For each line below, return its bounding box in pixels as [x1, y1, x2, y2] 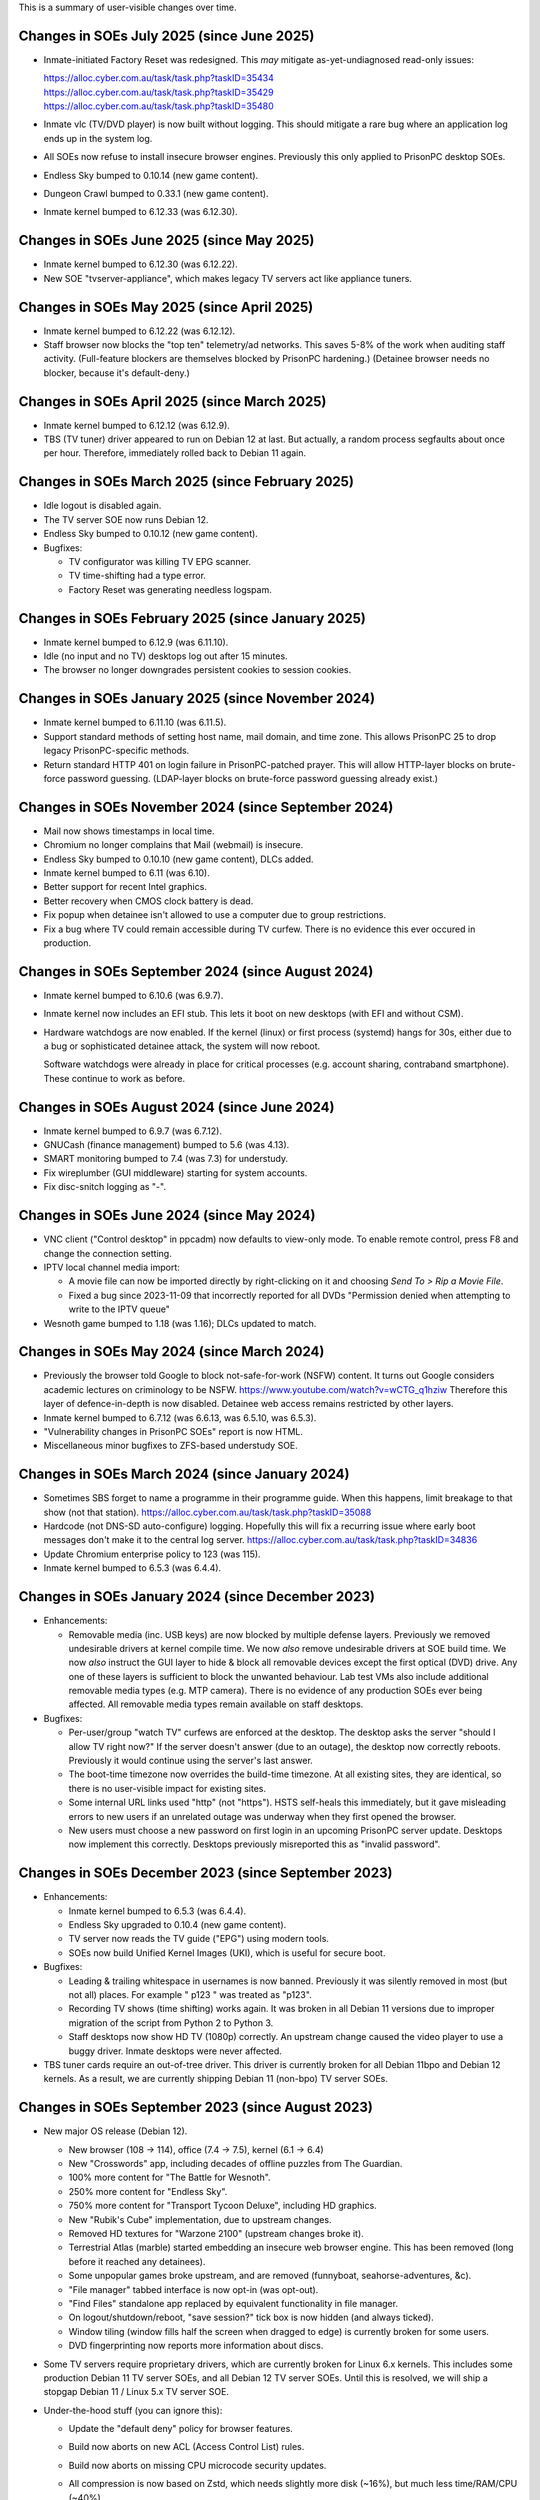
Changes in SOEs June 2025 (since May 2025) [18, 232, 315, 249]
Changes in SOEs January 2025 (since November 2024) [18, 690, 375, 707]
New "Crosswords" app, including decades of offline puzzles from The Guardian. [68, 2158, 403, 2170]
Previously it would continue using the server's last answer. [68, 1755, 314, 1767]
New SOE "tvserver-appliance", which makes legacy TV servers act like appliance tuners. [43, 272, 412, 284]
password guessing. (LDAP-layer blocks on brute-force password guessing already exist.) [67, 772, 439, 784]
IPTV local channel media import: [43, 1261, 180, 1273]
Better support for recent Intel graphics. [43, 881, 207, 893]
